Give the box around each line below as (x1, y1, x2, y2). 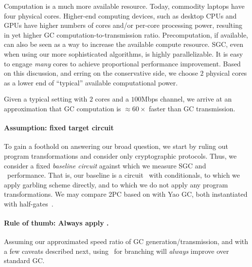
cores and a (95, 94, 129, 104)
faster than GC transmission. (149, 103, 235, 113)
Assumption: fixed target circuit (4, 123, 114, 133)
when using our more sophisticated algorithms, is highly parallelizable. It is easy (4, 48, 243, 59)
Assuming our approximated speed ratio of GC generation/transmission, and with (4, 236, 249, 246)
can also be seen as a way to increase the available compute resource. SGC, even (4, 39, 244, 49)
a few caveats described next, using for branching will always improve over (4, 246, 229, 256)
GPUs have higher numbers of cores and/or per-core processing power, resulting (4, 20, 242, 30)
